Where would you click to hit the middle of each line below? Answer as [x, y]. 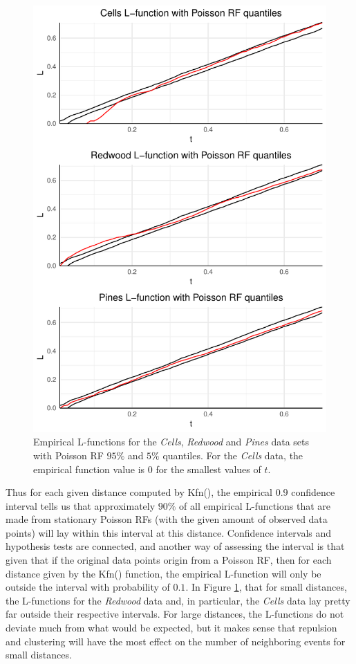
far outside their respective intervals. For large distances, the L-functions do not [175, 614]
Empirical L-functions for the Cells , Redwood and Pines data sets [171, 442]
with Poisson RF [68, 455]
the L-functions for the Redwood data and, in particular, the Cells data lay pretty [178, 600]
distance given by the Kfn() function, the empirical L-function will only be [163, 573]
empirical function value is [89, 469]
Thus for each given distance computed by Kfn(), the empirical [139, 492]
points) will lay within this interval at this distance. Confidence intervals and [169, 532]
